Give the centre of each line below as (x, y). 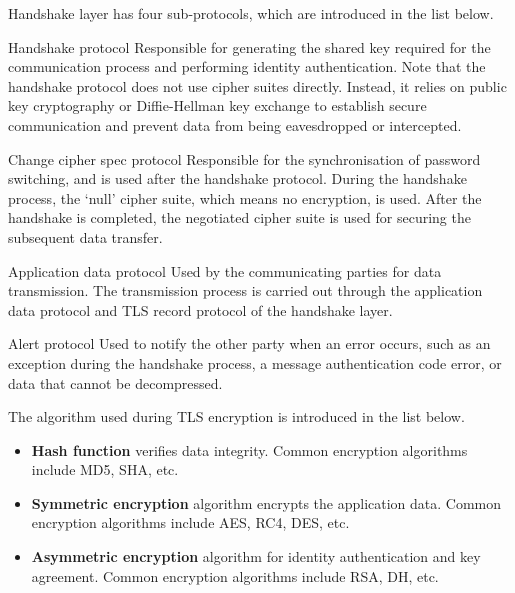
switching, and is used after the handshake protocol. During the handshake (237, 178)
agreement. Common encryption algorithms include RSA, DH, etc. (235, 575)
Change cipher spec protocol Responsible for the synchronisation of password (244, 158)
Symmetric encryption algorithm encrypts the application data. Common (266, 502)
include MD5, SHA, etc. (105, 469)
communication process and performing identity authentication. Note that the (247, 66)
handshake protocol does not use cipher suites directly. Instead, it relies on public (257, 85)
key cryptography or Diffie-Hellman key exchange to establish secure (217, 105)
